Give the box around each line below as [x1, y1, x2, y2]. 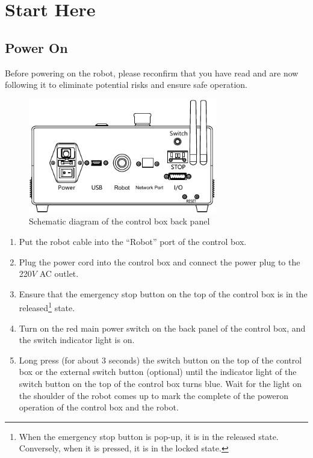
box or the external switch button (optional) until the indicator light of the [19, 365, 297, 378]
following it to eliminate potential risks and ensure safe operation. [5, 78, 247, 91]
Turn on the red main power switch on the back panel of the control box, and [19, 321, 306, 334]
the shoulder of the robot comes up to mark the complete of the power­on [19, 389, 288, 401]
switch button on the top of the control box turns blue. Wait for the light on [19, 377, 302, 389]
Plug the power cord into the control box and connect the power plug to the [19, 255, 300, 268]
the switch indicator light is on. [19, 333, 135, 346]
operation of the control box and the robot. [19, 401, 179, 413]
